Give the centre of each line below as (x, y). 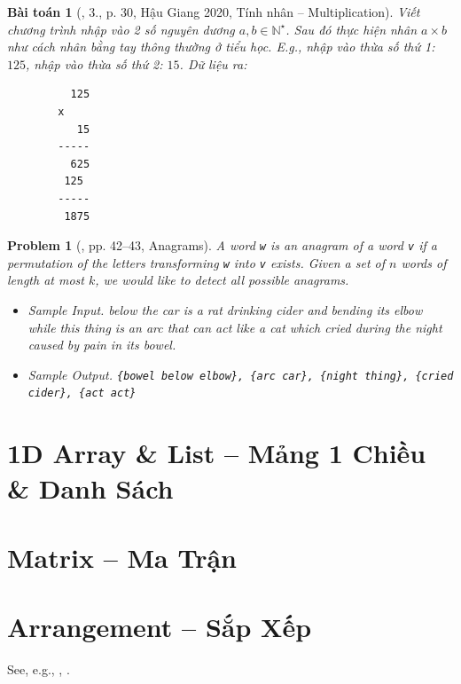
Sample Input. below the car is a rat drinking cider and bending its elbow (225, 310)
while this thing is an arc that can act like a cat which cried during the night (235, 327)
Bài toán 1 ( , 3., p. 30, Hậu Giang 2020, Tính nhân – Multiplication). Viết (214, 12)
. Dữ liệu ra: (213, 63)
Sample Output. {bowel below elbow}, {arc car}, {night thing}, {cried (241, 374)
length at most (46, 280)
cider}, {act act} (82, 393)
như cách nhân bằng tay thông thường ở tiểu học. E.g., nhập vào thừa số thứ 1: (221, 47)
